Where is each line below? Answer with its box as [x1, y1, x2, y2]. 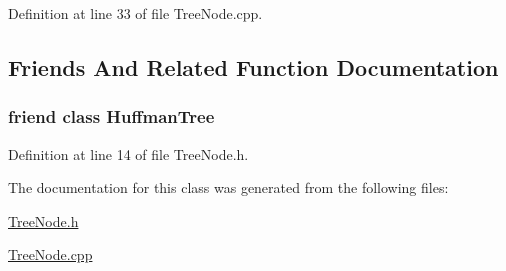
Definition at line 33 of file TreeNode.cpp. [8, 3, 263, 23]
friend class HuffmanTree [8, 104, 215, 129]
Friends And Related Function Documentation [8, 51, 499, 82]
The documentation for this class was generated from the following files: [8, 177, 449, 198]
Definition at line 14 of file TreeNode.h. [8, 143, 249, 164]
